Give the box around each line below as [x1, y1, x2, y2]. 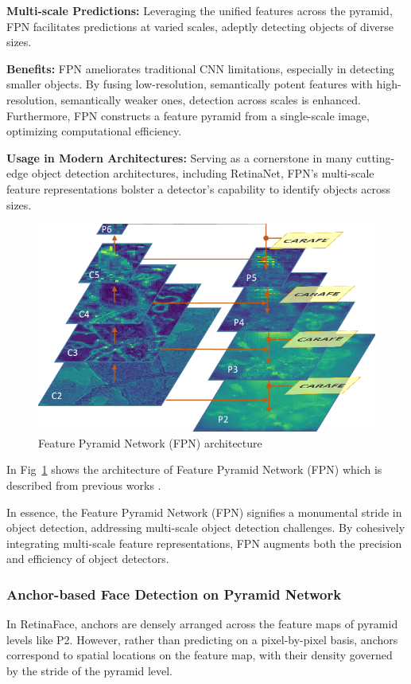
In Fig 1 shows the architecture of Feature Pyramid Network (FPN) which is [6, 461, 382, 478]
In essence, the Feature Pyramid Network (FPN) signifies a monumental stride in [6, 503, 402, 520]
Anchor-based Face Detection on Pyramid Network [6, 584, 342, 604]
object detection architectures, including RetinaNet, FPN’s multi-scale [31, 165, 374, 182]
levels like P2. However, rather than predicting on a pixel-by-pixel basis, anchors [6, 631, 398, 647]
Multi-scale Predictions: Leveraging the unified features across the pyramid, [6, 2, 393, 18]
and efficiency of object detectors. [6, 550, 169, 567]
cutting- [355, 149, 395, 166]
